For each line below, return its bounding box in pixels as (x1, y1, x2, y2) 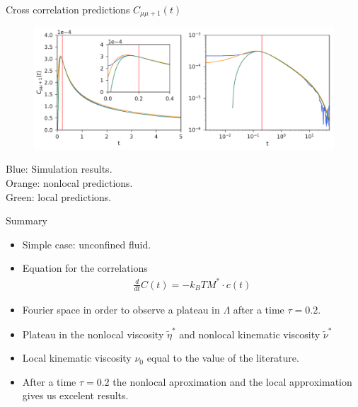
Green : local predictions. (6, 189, 112, 204)
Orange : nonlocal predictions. (6, 176, 133, 190)
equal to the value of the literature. (146, 350, 299, 365)
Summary (6, 213, 47, 228)
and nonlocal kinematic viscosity (179, 326, 321, 341)
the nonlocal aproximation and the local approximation (112, 374, 352, 389)
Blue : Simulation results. (6, 161, 112, 176)
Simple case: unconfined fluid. (22, 236, 151, 251)
